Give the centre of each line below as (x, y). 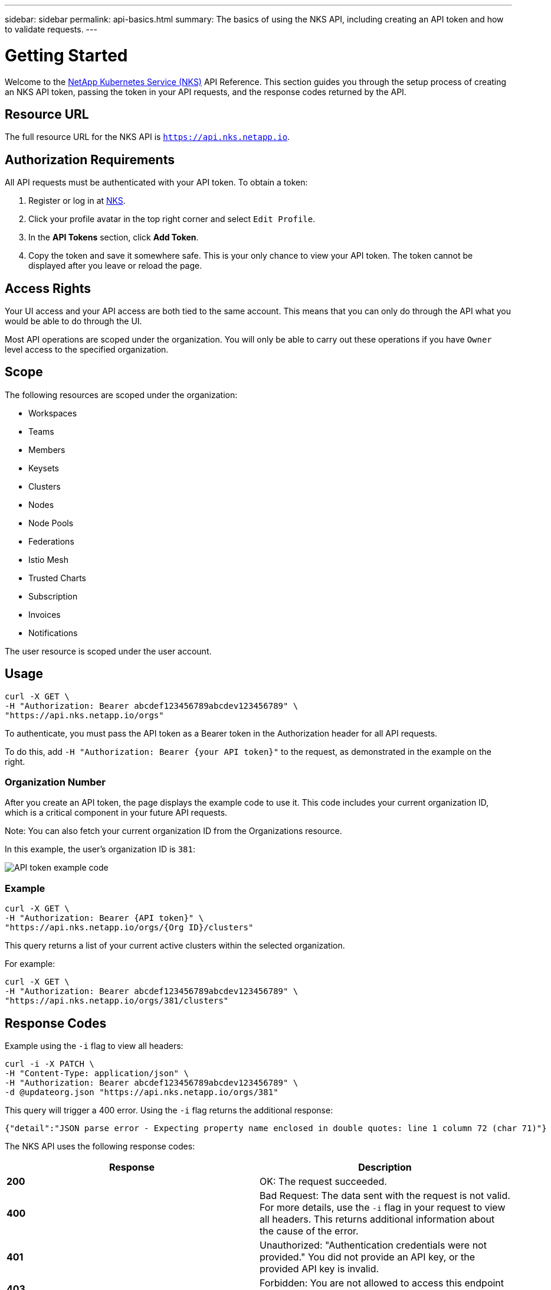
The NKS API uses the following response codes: (100, 1146)
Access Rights (48, 288)
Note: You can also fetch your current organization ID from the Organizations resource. (173, 831)
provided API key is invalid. (319, 1269)
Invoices (45, 614)
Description (385, 1167)
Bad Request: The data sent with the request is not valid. (385, 1196)
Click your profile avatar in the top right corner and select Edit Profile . (172, 219)
